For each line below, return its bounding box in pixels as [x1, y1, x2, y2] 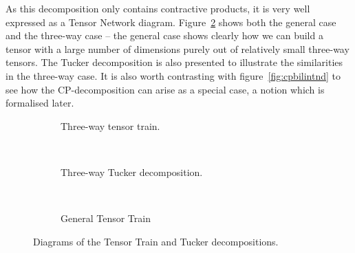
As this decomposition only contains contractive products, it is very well [6, 1, 310, 15]
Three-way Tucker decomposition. [61, 164, 203, 179]
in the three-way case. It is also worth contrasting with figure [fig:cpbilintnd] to [6, 68, 341, 82]
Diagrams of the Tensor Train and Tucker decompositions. [33, 234, 279, 248]
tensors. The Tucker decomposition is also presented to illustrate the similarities [6, 55, 343, 69]
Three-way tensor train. [61, 118, 160, 133]
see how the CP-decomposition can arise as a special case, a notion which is [6, 82, 325, 96]
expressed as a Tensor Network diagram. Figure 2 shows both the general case [6, 14, 336, 29]
